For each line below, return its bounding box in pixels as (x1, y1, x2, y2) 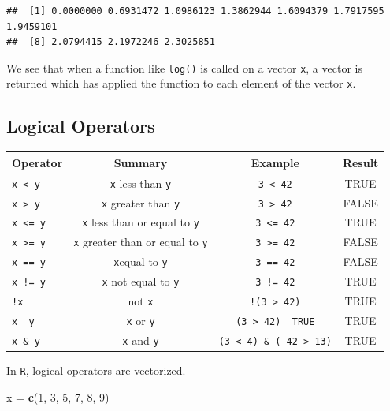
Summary (113, 154, 168, 170)
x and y (122, 331, 159, 348)
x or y (126, 312, 155, 328)
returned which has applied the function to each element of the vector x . (6, 75, 356, 92)
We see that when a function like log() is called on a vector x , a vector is (6, 59, 362, 76)
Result (342, 154, 379, 170)
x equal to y (113, 253, 168, 270)
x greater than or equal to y (73, 234, 208, 250)
